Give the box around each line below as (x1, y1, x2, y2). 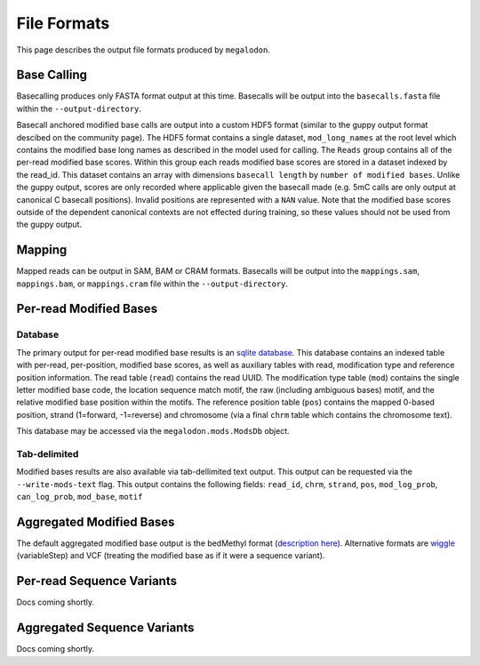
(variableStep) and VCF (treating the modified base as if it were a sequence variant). (16, 550, 325, 561)
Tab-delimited (16, 447, 79, 460)
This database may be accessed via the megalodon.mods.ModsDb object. (16, 426, 291, 437)
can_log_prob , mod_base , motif (16, 492, 143, 502)
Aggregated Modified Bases (16, 514, 175, 529)
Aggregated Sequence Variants (16, 621, 195, 636)
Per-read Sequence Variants (16, 573, 178, 589)
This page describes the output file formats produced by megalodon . (16, 44, 270, 55)
